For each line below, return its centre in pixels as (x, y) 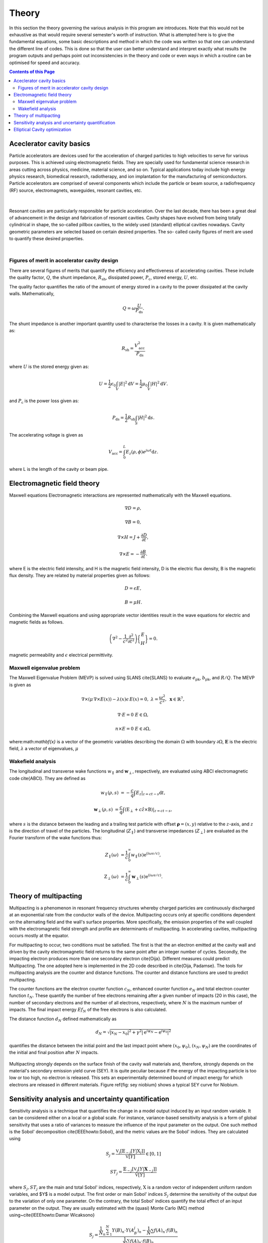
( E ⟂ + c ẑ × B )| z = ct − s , (148, 810)
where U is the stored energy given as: (49, 367)
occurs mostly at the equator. (39, 936)
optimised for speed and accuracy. (45, 63)
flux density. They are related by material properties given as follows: (80, 575)
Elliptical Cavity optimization (42, 130)
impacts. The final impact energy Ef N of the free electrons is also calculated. (88, 1010)
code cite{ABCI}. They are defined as (47, 778)
